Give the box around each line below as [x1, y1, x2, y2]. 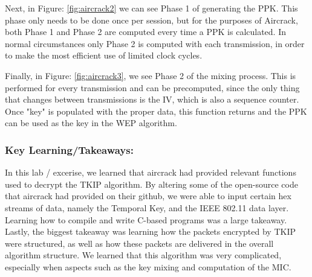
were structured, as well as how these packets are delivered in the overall [5, 237, 274, 249]
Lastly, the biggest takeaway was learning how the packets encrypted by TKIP [5, 225, 296, 238]
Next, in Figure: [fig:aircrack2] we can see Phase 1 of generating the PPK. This [5, 2, 298, 14]
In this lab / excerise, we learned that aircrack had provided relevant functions [5, 166, 296, 179]
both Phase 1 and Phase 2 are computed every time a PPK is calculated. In [5, 25, 287, 38]
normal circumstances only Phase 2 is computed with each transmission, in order [5, 37, 305, 49]
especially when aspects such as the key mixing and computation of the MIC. [5, 260, 291, 273]
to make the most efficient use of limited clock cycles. [5, 49, 203, 62]
